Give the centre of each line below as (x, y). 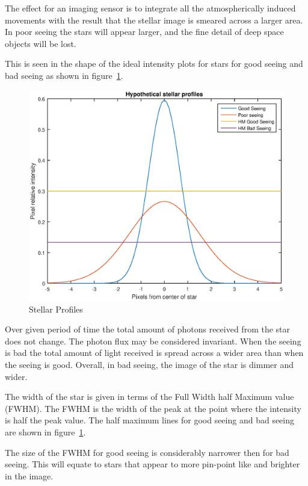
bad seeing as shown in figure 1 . (64, 75)
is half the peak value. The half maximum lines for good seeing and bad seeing (150, 420)
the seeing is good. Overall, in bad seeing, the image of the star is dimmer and (149, 364)
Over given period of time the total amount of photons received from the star (148, 329)
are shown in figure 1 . (45, 431)
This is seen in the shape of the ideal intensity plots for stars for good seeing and (154, 64)
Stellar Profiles (56, 309)
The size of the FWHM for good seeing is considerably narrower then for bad (147, 452)
